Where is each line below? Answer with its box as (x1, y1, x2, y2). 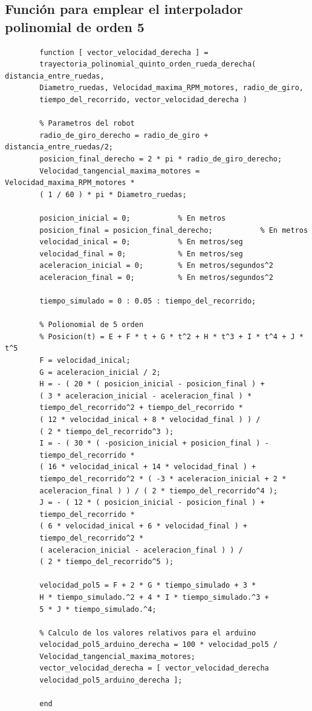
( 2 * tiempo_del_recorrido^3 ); (39, 427, 174, 436)
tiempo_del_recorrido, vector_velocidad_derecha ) (39, 95, 247, 104)
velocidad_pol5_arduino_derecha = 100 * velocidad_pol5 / (39, 640, 278, 649)
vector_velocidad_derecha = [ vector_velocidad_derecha (39, 664, 269, 673)
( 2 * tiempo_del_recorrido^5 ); (39, 557, 174, 567)
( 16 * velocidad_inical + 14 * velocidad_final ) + (39, 463, 256, 472)
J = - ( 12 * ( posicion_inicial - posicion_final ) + (39, 498, 265, 507)
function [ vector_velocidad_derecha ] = (39, 48, 209, 57)
